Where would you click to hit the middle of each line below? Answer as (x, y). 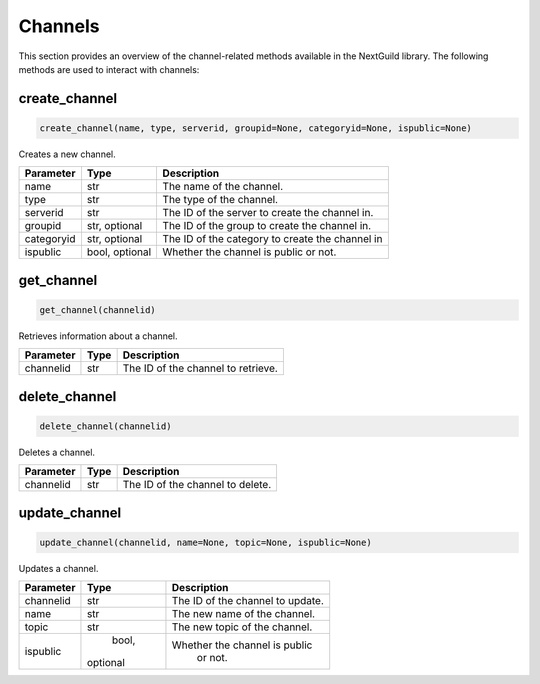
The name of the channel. (223, 187)
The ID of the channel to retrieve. (200, 368)
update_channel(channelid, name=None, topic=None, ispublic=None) (205, 542)
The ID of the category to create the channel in (272, 239)
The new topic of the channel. (242, 627)
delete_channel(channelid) (105, 426)
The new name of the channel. (243, 614)
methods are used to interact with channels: (109, 69)
